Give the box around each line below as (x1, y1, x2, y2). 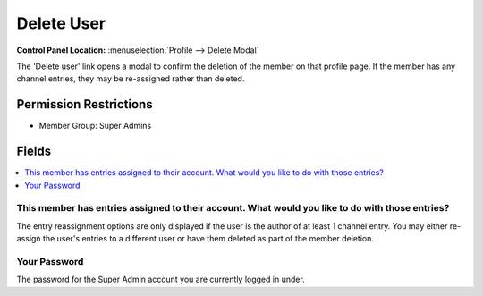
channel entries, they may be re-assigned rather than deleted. (16, 73, 245, 84)
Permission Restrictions (16, 97, 153, 112)
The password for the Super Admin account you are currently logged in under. (16, 274, 306, 285)
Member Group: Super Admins (38, 121, 152, 131)
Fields (16, 144, 52, 159)
